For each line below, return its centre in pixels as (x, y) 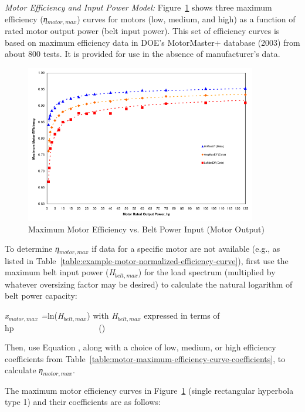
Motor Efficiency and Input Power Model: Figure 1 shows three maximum (138, 7)
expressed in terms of (182, 315)
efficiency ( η (26, 18)
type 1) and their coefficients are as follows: (83, 402)
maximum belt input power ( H (60, 272)
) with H (102, 315)
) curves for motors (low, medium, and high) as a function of (186, 18)
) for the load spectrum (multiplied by (207, 272)
